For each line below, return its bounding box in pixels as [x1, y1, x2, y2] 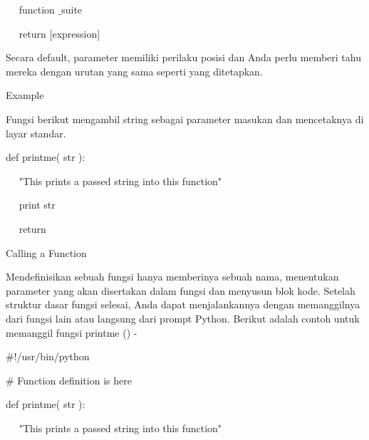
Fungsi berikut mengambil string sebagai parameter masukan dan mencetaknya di [6, 111, 364, 126]
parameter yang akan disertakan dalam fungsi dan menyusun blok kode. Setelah [6, 283, 355, 298]
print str [19, 197, 56, 212]
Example [6, 88, 44, 103]
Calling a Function [6, 245, 87, 260]
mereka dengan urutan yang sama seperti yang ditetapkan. [6, 63, 263, 78]
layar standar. [6, 125, 66, 140]
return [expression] [19, 26, 100, 41]
